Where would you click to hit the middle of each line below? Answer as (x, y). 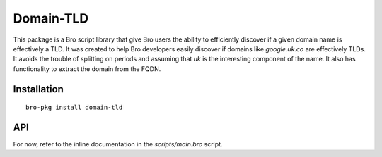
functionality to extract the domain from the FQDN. (87, 69)
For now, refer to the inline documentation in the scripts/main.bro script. (118, 144)
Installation (38, 89)
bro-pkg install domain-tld (74, 108)
